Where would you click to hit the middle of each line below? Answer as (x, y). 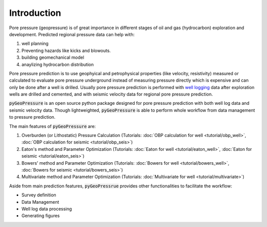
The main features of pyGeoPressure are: (52, 126)
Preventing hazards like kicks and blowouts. (66, 50)
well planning (35, 44)
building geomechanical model (53, 57)
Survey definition (39, 195)
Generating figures (41, 216)
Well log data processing (47, 209)
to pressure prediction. (32, 117)
